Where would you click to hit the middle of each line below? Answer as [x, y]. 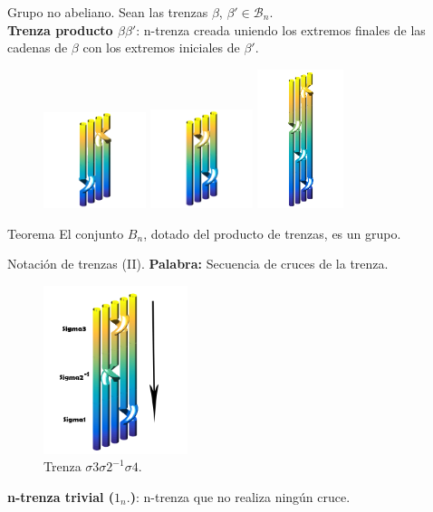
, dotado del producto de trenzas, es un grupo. [272, 233]
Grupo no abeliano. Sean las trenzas [108, 12]
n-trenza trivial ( [61, 496]
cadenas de [38, 47]
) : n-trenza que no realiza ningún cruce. [240, 496]
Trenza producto [60, 29]
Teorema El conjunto [66, 233]
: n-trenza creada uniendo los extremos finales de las [281, 29]
